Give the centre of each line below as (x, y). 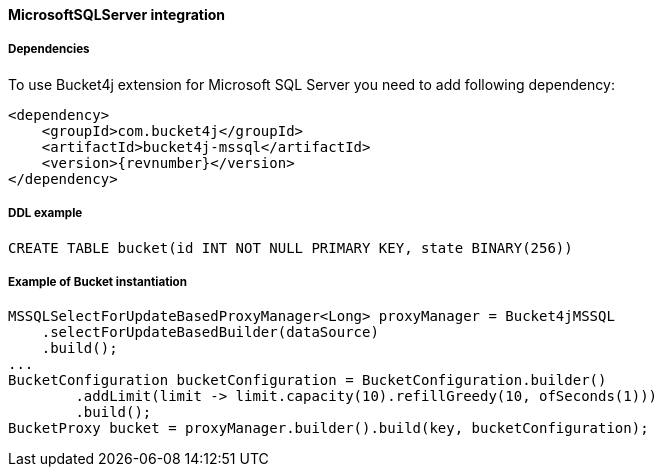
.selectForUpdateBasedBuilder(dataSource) (210, 332)
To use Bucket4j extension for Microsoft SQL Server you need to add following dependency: (311, 84)
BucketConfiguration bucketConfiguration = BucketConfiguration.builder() (307, 380)
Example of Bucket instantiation (97, 281)
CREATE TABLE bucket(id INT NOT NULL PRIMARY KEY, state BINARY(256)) (290, 247)
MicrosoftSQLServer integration (117, 14)
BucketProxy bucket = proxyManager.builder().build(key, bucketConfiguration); (328, 428)
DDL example (45, 213)
